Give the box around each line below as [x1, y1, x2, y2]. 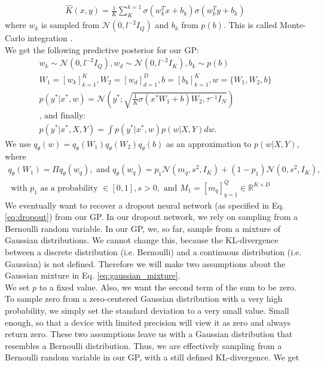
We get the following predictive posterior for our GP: [5, 43, 199, 56]
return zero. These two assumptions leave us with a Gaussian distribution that [5, 328, 293, 340]
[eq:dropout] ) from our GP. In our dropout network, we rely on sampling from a [5, 210, 298, 223]
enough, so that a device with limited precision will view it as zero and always [5, 316, 291, 328]
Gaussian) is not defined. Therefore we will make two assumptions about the [5, 257, 286, 270]
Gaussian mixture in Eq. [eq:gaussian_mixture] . [5, 269, 181, 282]
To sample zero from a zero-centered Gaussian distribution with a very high [5, 292, 283, 305]
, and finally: [39, 111, 86, 120]
